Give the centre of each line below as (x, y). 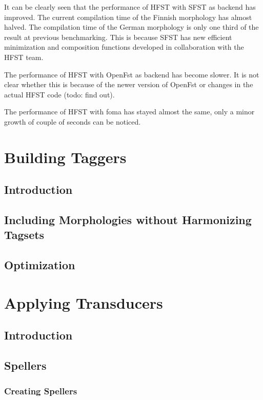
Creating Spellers (41, 391)
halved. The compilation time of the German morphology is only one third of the (131, 27)
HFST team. (24, 57)
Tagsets (24, 235)
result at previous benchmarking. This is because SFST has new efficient (118, 37)
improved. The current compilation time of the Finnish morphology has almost (128, 17)
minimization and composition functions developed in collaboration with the (124, 47)
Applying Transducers (84, 302)
